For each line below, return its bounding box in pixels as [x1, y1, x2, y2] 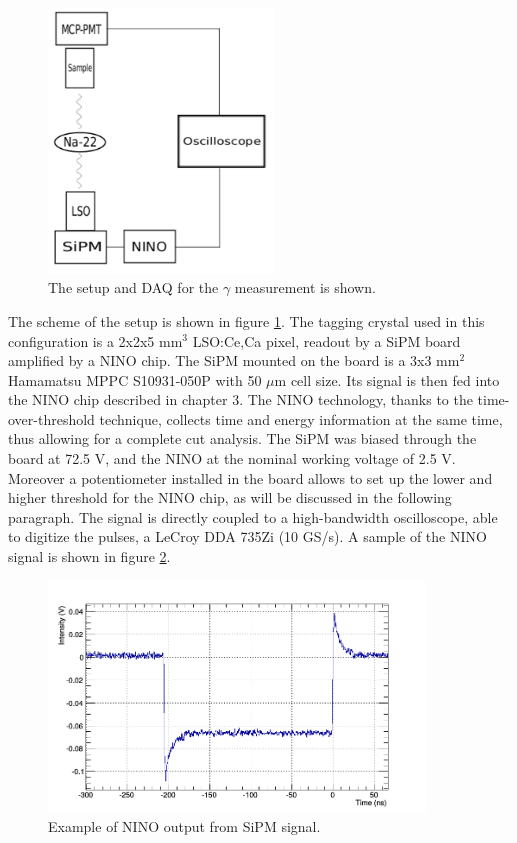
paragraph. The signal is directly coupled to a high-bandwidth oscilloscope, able [8, 506, 498, 527]
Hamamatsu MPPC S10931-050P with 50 [8, 369, 262, 390]
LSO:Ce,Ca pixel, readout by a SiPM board [192, 330, 461, 351]
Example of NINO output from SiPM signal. [48, 816, 321, 837]
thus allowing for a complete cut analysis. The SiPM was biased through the [8, 428, 477, 449]
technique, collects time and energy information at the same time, [99, 408, 503, 429]
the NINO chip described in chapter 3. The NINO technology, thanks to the [8, 389, 473, 410]
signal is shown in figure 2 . [8, 546, 171, 567]
